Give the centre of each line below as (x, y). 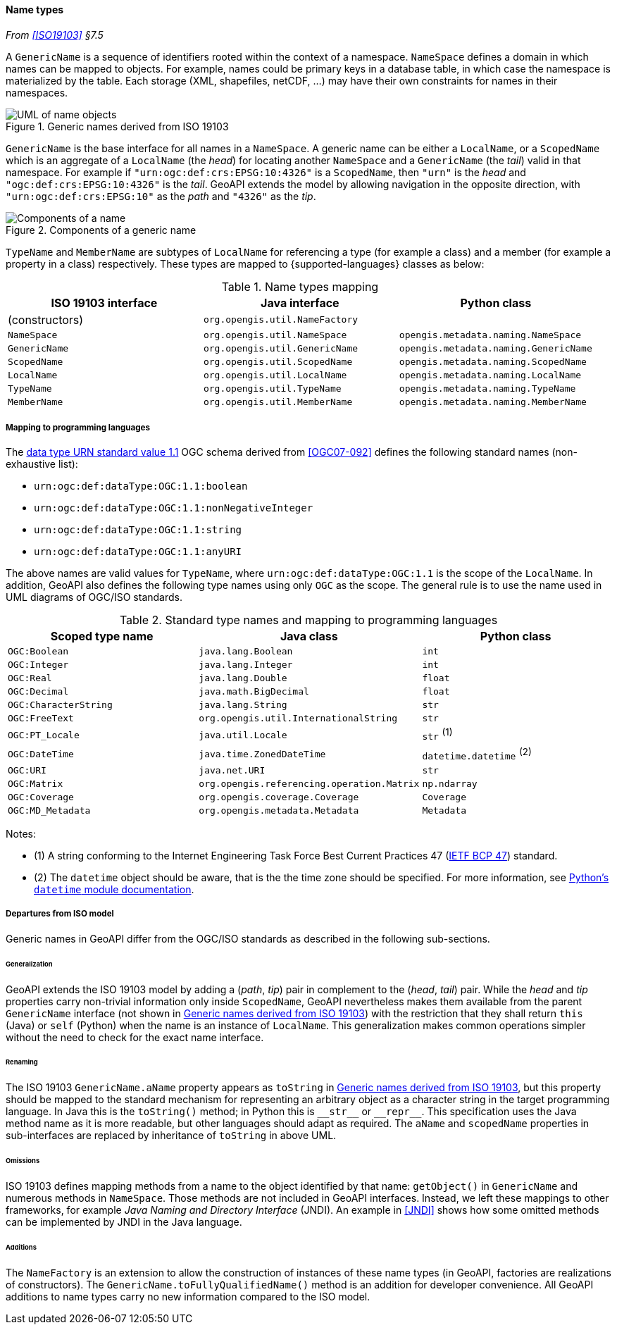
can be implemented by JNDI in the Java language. (124, 1222)
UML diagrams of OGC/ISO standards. (94, 597)
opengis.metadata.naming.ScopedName (493, 361)
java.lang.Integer (246, 665)
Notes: (21, 834)
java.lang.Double (243, 678)
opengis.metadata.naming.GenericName (496, 348)
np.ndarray (450, 784)
